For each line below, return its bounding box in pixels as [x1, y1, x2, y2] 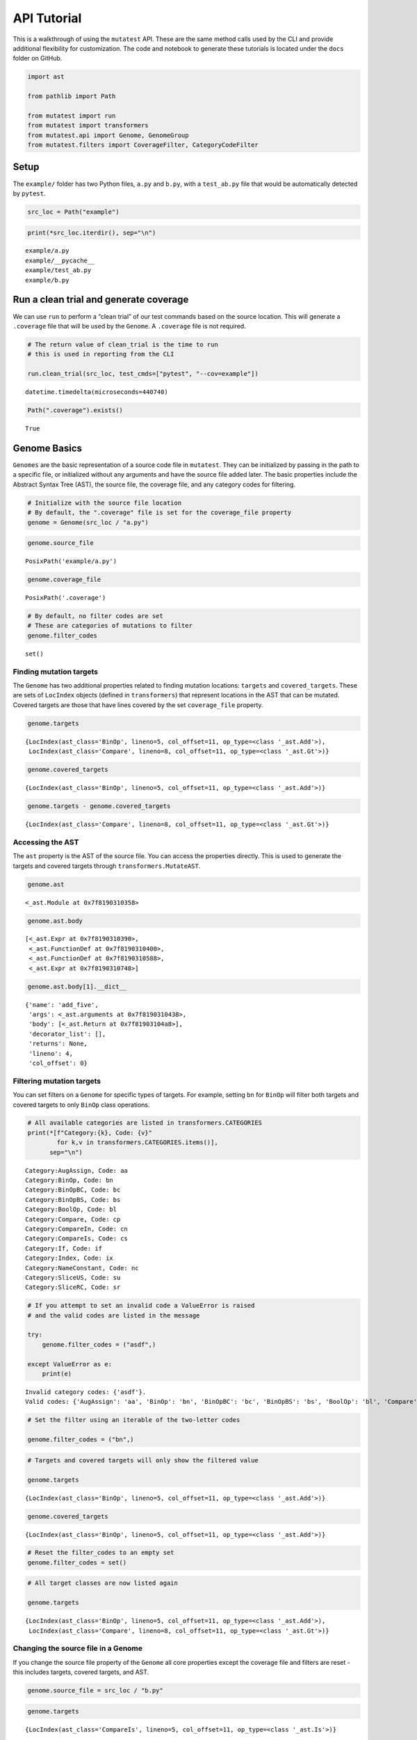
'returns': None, [28, 1040, 88, 1047]
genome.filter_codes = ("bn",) [27, 1436, 135, 1444]
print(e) [42, 1370, 72, 1378]
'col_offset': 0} [28, 1059, 88, 1067]
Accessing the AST [13, 837, 79, 847]
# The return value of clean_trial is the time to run [27, 340, 218, 348]
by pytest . [13, 189, 46, 198]
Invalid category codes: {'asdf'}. [25, 1389, 147, 1396]
